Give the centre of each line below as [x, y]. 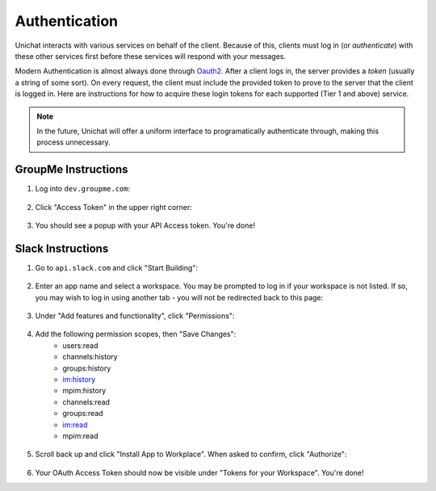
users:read [80, 345]
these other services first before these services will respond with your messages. [151, 56]
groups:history [87, 368]
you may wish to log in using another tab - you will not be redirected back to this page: [179, 297]
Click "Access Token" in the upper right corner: [114, 207]
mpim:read [80, 435]
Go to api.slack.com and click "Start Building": [116, 267]
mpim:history [84, 391]
